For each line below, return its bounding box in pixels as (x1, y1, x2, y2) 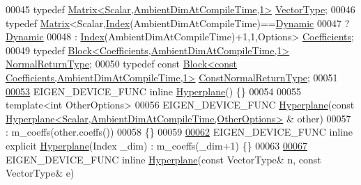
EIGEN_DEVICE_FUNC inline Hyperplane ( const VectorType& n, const (6, 152, 321, 166)
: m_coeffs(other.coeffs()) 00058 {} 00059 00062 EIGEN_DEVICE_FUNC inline (6, 124, 353, 139)
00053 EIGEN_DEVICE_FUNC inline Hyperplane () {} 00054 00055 (6, 83, 302, 98)
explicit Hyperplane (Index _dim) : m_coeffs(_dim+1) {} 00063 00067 (6, 138, 307, 152)
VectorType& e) (6, 166, 75, 180)
